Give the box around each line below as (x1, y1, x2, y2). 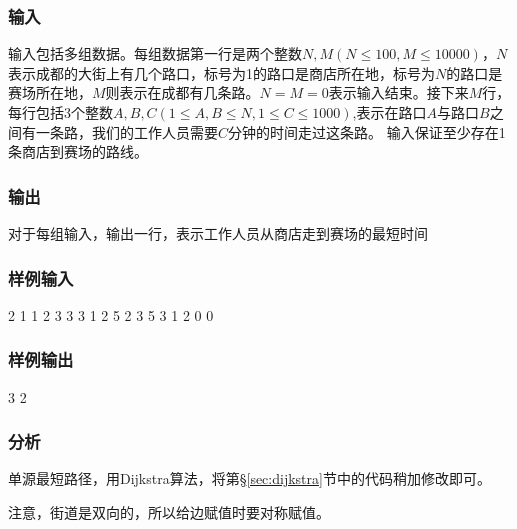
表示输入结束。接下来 (328, 82, 469, 103)
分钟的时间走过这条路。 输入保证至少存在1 (228, 121, 506, 142)
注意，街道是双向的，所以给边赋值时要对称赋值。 (8, 502, 330, 523)
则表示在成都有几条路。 (105, 82, 260, 103)
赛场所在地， (8, 82, 92, 103)
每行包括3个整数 (8, 102, 113, 122)
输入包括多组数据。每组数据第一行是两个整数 (8, 43, 302, 64)
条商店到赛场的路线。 (8, 141, 148, 162)
